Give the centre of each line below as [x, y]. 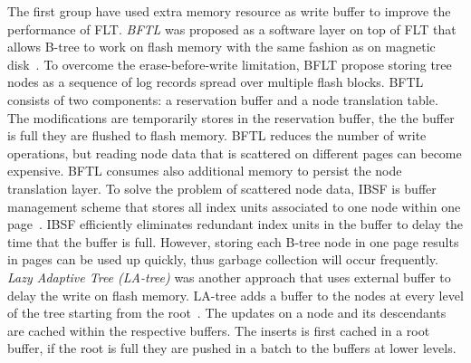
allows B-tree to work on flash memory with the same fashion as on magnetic [221, 47]
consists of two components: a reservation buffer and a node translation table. [223, 99]
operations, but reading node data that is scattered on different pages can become [235, 153]
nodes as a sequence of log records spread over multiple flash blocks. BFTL [216, 82]
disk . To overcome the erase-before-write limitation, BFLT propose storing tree [230, 64]
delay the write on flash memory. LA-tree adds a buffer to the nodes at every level [235, 295]
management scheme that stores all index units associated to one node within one [234, 206]
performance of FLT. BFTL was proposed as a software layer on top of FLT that [232, 29]
